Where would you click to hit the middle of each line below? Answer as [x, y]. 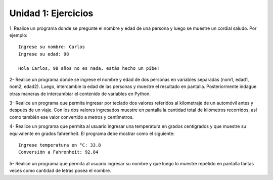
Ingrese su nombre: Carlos [52, 47]
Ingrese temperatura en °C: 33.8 [60, 145]
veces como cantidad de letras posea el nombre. [60, 171]
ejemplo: [18, 35]
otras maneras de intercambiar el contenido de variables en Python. [80, 94]
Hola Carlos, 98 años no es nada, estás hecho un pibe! [89, 68]
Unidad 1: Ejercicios [51, 13]
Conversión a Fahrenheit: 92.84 [58, 152]
